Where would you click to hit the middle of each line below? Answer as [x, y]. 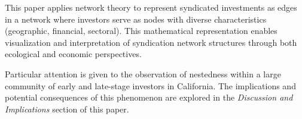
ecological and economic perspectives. [73, 54]
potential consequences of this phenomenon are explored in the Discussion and [149, 97]
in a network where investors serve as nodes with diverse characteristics [136, 19]
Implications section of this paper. [67, 109]
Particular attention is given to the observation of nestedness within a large [143, 73]
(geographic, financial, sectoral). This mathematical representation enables [141, 31]
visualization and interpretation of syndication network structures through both [151, 42]
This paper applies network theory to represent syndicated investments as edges [151, 7]
